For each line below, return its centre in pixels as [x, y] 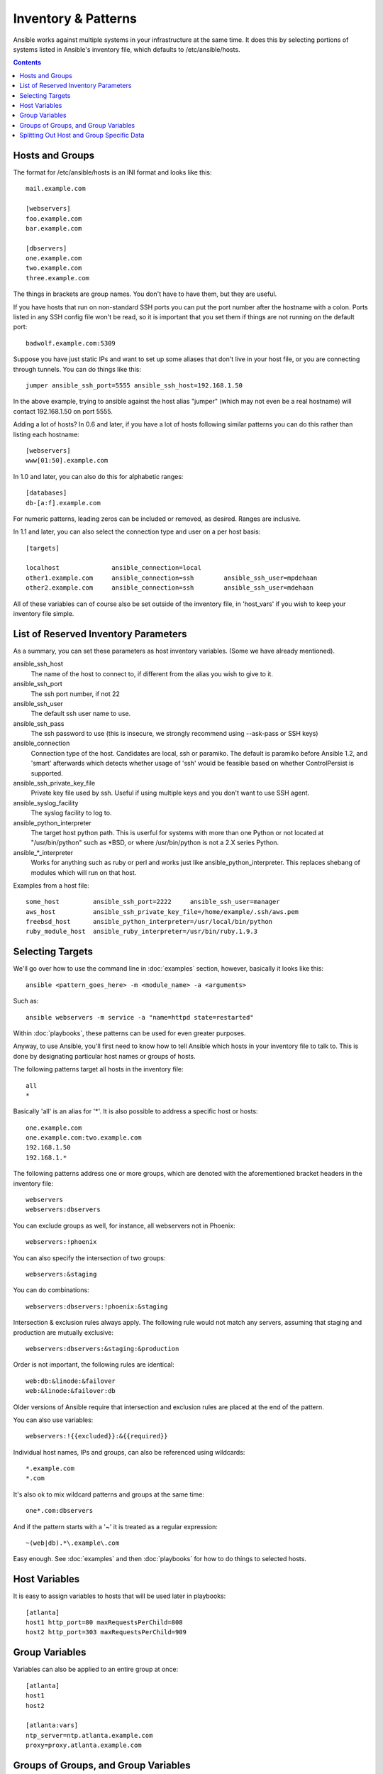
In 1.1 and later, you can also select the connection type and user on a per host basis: [137, 531]
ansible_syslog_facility [46, 803]
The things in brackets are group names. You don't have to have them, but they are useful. [145, 294]
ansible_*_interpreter [43, 852]
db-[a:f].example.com [63, 503]
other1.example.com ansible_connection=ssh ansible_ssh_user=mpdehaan [172, 578]
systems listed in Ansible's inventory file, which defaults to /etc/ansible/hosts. [127, 49]
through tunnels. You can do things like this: [77, 369]
